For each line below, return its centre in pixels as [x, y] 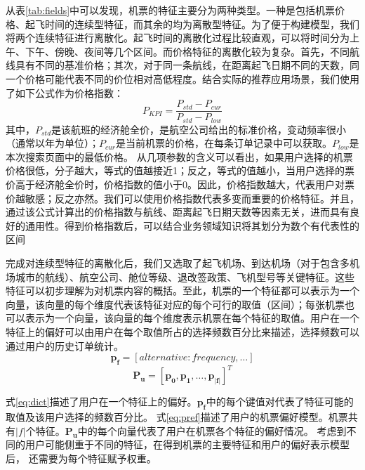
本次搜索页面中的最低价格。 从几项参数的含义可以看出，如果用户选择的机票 [179, 156]
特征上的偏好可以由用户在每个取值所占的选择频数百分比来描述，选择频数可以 [182, 331]
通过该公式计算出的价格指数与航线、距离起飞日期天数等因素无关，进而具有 [178, 212]
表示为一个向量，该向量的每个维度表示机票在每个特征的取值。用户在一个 [192, 318]
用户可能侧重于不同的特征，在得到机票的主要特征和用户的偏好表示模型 [187, 444]
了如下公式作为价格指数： [65, 92]
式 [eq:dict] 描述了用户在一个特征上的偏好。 [101, 402]
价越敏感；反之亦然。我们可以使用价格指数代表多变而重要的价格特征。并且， [182, 198]
